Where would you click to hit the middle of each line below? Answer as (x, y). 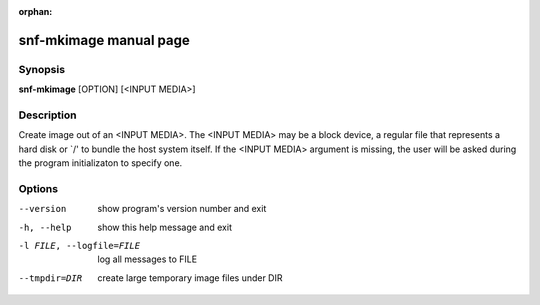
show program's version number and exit (182, 209)
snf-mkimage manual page (104, 40)
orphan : (35, 11)
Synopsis (41, 69)
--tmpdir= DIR (50, 278)
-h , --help (45, 227)
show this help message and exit (164, 227)
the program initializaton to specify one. (100, 163)
